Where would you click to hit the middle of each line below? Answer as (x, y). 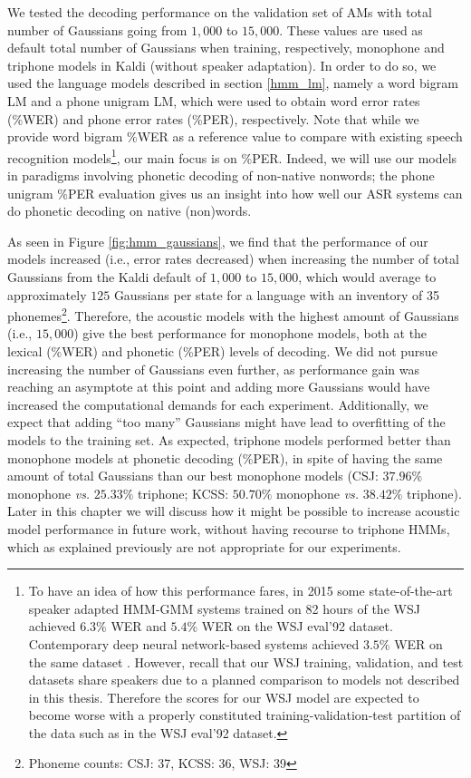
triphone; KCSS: (183, 493)
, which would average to (367, 276)
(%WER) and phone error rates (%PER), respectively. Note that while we (213, 118)
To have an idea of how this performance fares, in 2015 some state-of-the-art (240, 591)
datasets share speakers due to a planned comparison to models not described (244, 680)
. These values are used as (351, 29)
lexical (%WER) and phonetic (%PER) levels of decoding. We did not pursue (222, 351)
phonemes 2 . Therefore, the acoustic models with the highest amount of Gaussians (233, 314)
